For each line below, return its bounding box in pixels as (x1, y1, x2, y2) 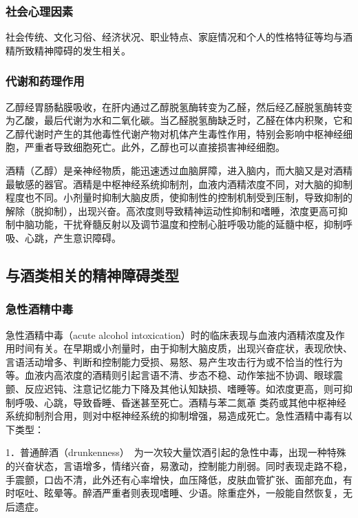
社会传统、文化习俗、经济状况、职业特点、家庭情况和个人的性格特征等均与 (6, 30, 343, 44)
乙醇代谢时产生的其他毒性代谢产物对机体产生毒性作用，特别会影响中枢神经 (6, 126, 343, 141)
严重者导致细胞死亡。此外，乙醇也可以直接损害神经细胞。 (24, 140, 285, 154)
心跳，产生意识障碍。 (24, 230, 121, 245)
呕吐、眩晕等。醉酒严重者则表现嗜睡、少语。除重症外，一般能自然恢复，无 (14, 486, 352, 500)
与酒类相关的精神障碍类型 (6, 264, 179, 285)
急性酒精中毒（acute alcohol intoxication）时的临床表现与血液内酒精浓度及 (6, 327, 335, 342)
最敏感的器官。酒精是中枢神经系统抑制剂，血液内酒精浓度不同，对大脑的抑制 (6, 176, 352, 191)
